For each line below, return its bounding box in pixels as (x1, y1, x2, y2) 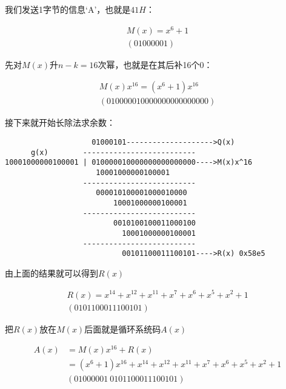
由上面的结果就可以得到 (5, 266, 98, 279)
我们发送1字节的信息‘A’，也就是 (5, 3, 131, 15)
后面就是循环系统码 (84, 322, 161, 335)
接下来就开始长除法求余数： (5, 116, 115, 129)
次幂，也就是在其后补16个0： (98, 58, 213, 71)
